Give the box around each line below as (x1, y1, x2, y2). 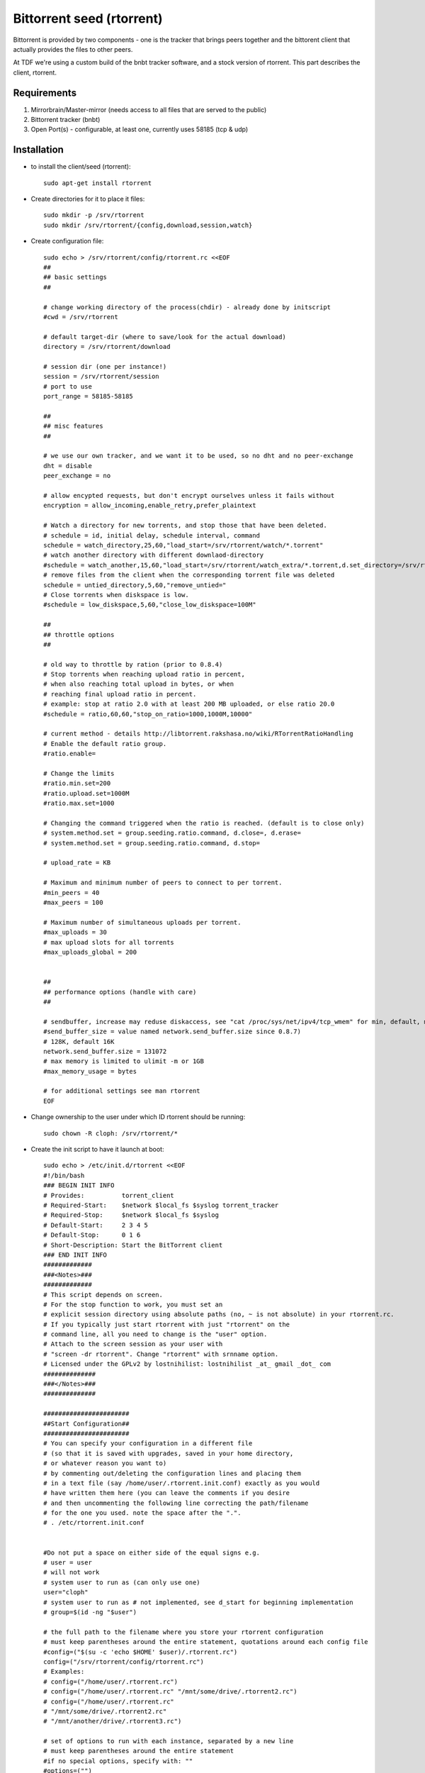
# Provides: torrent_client (43, 1191, 175, 1199)
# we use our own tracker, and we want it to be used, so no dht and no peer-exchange (43, 452, 353, 460)
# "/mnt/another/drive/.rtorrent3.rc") (43, 1717, 182, 1725)
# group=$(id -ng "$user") (43, 1608, 137, 1616)
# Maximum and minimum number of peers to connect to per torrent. (43, 879, 283, 887)
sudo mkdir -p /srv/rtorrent (43, 211, 144, 219)
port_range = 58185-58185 (43, 392, 134, 401)
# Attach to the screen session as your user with (43, 1340, 223, 1348)
